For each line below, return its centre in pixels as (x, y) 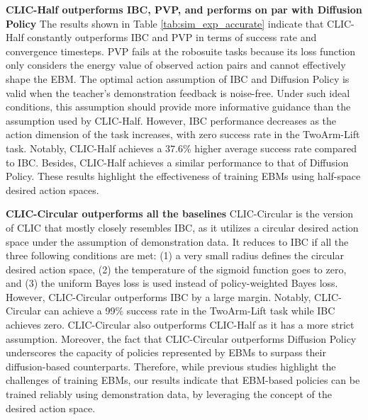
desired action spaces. (52, 189)
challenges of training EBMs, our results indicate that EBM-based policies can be (183, 380)
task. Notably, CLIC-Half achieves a (84, 148)
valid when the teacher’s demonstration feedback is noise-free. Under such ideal (178, 92)
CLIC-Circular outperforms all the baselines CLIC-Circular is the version (180, 214)
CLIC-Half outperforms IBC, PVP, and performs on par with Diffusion (184, 9)
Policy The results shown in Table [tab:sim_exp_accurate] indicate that (165, 23)
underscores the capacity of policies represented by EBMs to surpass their (166, 352)
